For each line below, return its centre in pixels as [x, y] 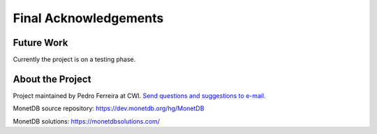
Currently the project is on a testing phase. [74, 60]
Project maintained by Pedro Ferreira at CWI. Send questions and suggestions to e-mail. [139, 95]
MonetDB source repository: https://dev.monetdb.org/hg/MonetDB [109, 108]
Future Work [40, 43]
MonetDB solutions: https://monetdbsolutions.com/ [87, 121]
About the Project [52, 79]
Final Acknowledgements [88, 18]
